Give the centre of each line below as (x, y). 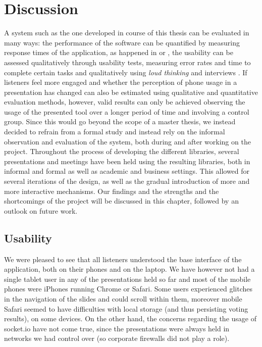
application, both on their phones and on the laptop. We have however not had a (129, 269)
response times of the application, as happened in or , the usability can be (119, 52)
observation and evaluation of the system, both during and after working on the (127, 141)
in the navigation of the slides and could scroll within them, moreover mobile (123, 298)
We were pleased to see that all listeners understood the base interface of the (123, 259)
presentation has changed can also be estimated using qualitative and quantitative (131, 92)
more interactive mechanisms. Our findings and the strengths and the (112, 191)
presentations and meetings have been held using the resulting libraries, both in (127, 161)
